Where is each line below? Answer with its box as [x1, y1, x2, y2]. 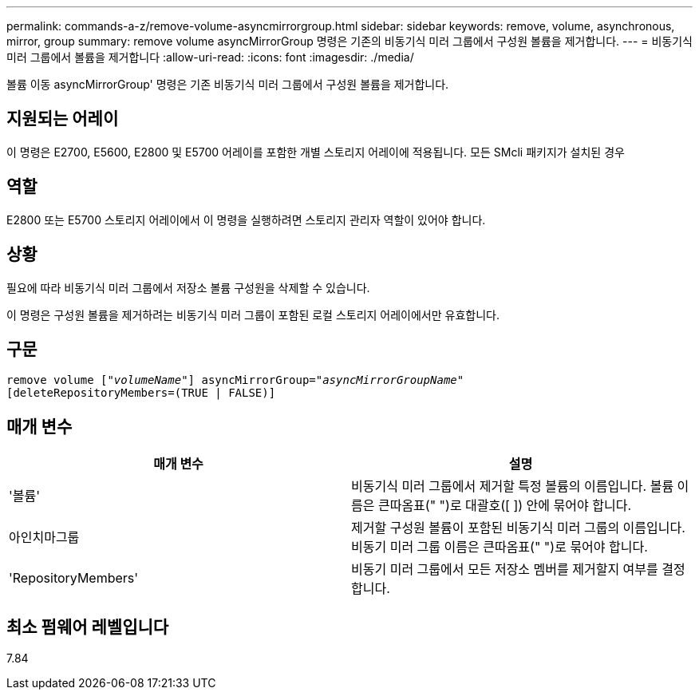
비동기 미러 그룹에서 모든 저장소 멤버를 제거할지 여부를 [351, 561, 658, 578]
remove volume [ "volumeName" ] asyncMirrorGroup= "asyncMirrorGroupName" [6, 374, 464, 387]
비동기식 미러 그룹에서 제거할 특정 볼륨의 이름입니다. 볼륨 [351, 478, 674, 495]
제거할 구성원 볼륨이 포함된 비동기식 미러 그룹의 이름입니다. [351, 520, 685, 536]
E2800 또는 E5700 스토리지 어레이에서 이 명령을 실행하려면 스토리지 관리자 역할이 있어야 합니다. [6, 212, 486, 227]
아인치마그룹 [9, 529, 80, 546]
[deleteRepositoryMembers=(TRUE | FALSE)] [6, 386, 276, 400]
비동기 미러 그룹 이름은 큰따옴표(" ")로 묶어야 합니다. [351, 539, 648, 556]
